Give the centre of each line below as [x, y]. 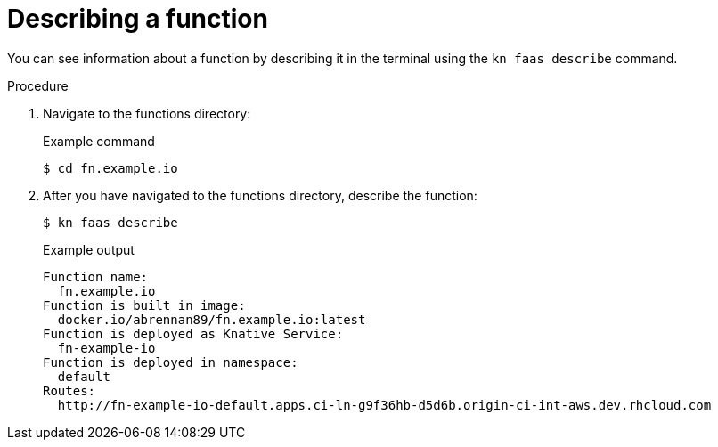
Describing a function [138, 19]
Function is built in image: [144, 305]
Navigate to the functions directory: [147, 113]
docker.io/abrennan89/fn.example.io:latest [212, 319]
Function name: [96, 276]
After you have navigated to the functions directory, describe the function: [260, 195]
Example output [89, 249]
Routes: [69, 390]
